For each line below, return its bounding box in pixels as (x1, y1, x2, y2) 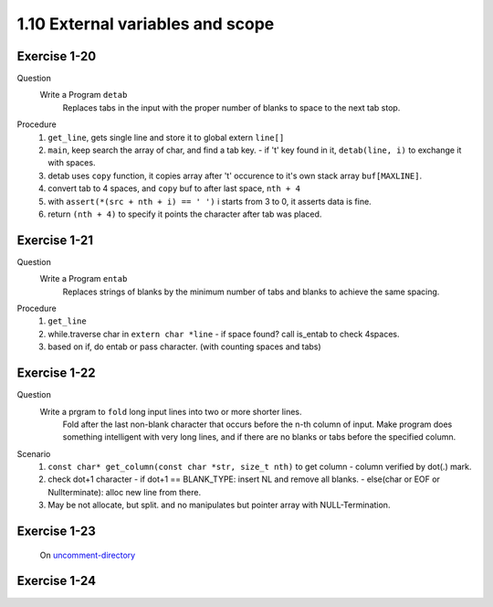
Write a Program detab (39, 90, 128, 101)
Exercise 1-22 (16, 366, 96, 381)
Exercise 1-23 (16, 524, 96, 539)
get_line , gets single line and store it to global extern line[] (47, 132, 285, 143)
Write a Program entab (39, 273, 128, 284)
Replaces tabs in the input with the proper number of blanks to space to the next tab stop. (62, 101, 401, 113)
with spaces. (47, 157, 96, 168)
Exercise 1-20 (16, 48, 97, 64)
